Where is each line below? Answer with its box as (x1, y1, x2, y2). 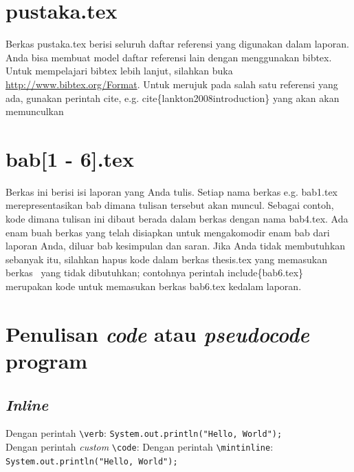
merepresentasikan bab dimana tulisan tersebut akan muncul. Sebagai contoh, (5, 198, 334, 212)
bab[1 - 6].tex (5, 144, 134, 172)
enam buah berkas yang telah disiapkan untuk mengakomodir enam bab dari (5, 225, 330, 239)
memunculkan (5, 104, 64, 119)
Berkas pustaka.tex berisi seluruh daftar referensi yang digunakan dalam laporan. (5, 37, 349, 51)
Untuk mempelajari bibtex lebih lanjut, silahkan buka (5, 63, 233, 78)
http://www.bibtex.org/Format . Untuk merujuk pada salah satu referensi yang (5, 76, 338, 91)
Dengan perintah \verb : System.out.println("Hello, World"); (5, 426, 283, 440)
